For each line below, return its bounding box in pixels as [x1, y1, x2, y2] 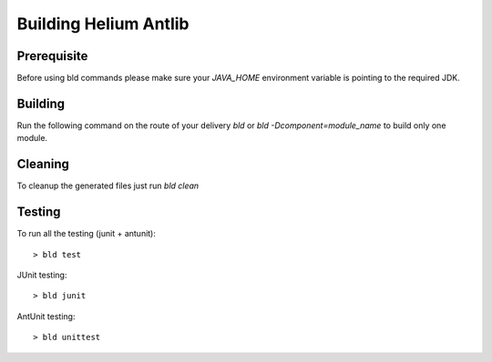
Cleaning [16, 156, 70, 172]
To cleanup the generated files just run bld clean [16, 180, 200, 191]
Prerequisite [16, 48, 88, 64]
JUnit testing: [16, 269, 67, 280]
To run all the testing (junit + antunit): [16, 228, 157, 239]
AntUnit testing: [16, 310, 76, 322]
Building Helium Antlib [16, 14, 190, 34]
